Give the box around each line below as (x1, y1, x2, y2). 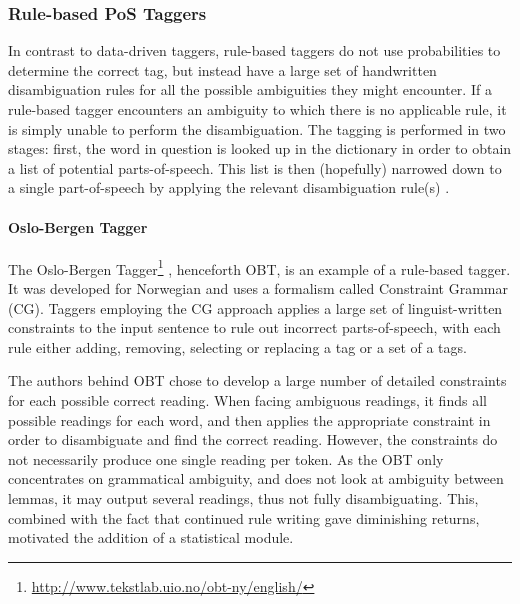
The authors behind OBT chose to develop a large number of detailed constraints (8, 370, 507, 391)
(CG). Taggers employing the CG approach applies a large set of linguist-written (8, 297, 503, 318)
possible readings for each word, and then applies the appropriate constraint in (8, 409, 491, 430)
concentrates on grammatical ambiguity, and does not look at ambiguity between (8, 468, 504, 489)
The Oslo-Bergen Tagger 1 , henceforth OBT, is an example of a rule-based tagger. (8, 255, 511, 279)
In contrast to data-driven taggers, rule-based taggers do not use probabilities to (8, 40, 501, 61)
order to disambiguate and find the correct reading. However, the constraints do (8, 429, 498, 450)
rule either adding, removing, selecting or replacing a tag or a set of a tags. (8, 336, 467, 357)
